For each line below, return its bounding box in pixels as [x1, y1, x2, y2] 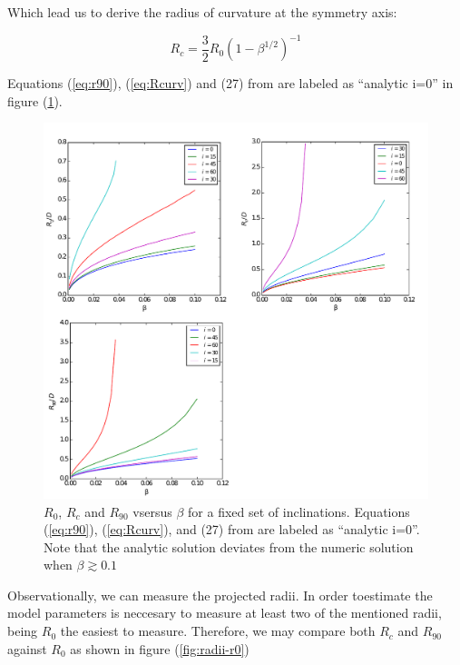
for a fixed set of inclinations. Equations [188, 501, 410, 521]
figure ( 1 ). [7, 91, 63, 110]
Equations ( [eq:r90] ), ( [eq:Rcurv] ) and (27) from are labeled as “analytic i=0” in [7, 74, 454, 93]
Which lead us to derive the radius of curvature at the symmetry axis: [7, 3, 397, 21]
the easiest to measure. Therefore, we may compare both [60, 621, 376, 640]
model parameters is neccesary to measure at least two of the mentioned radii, [7, 603, 442, 622]
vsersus [132, 501, 172, 521]
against [7, 639, 47, 658]
